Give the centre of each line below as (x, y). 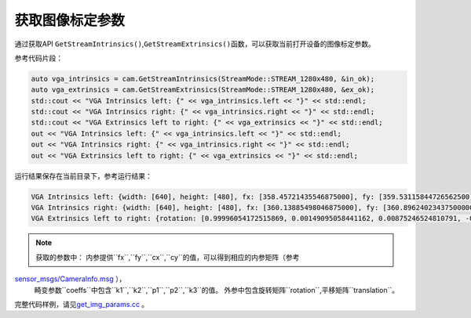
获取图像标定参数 (70, 20)
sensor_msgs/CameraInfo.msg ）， (70, 279)
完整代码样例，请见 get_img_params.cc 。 (82, 304)
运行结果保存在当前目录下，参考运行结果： (83, 175)
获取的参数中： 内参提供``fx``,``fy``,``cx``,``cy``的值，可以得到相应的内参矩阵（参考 (168, 257)
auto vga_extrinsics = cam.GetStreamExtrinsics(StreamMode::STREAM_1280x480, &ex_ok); (203, 90)
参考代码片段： (38, 58)
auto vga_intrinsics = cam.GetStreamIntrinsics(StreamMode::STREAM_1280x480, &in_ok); (203, 79)
